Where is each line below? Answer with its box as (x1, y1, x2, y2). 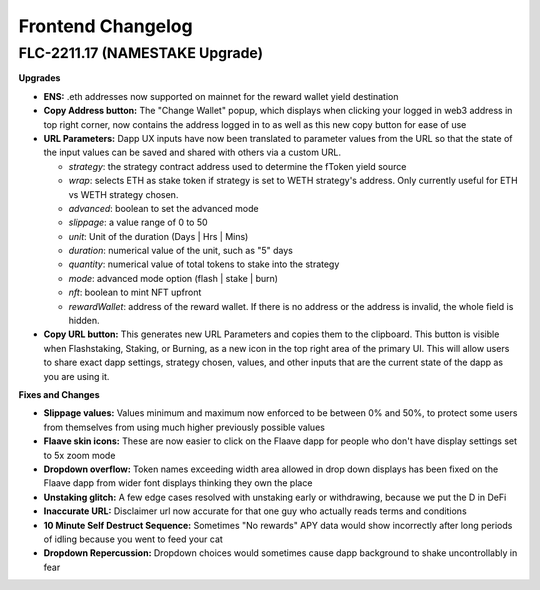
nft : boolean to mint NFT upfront (68, 286, 202, 299)
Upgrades (18, 72, 61, 84)
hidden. (68, 315, 100, 327)
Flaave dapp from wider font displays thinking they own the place (43, 477, 313, 489)
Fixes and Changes (18, 388, 100, 400)
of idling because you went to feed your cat (43, 533, 224, 545)
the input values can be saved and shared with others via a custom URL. (43, 146, 342, 159)
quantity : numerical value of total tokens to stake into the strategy (68, 258, 340, 270)
